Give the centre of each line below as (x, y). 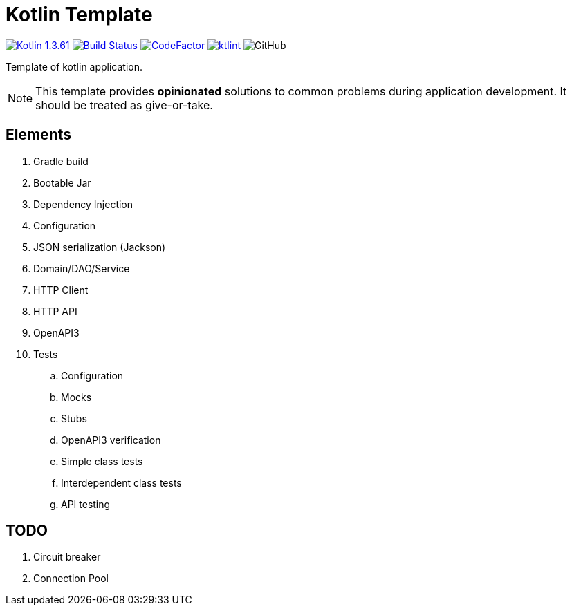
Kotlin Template (79, 15)
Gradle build (61, 161)
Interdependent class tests (121, 482)
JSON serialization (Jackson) (100, 247)
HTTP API (55, 311)
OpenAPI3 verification (111, 440)
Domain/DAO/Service (82, 268)
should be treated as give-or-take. (124, 105)
